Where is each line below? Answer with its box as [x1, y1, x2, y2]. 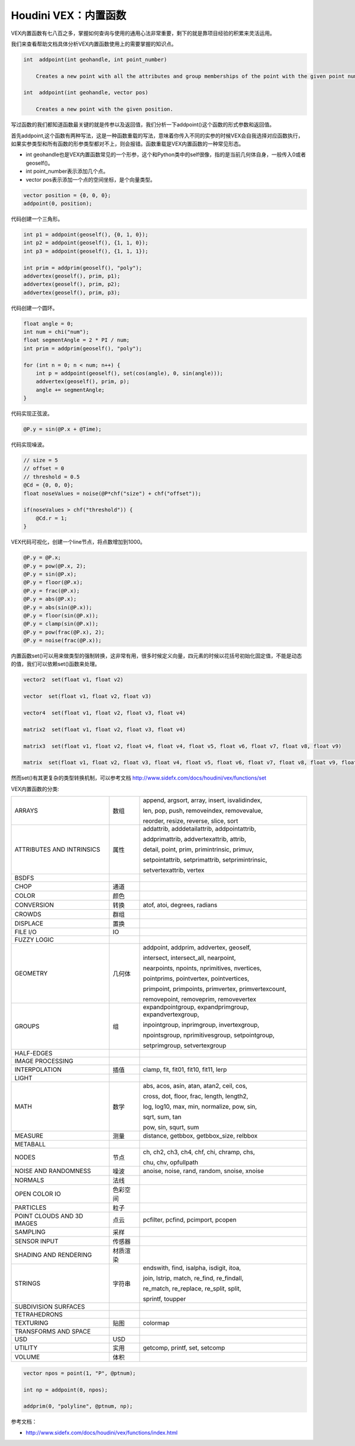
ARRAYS [14, 807, 38, 815]
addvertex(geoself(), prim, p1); [23, 272, 121, 279]
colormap [143, 1319, 170, 1327]
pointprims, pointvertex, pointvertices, [143, 974, 250, 983]
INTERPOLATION [14, 1065, 62, 1074]
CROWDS [14, 910, 41, 919]
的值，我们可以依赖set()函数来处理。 [11, 661, 101, 668]
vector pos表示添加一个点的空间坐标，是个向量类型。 [25, 176, 156, 183]
